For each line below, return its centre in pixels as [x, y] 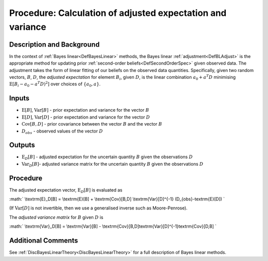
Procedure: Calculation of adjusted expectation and [118, 13]
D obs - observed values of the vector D [62, 131]
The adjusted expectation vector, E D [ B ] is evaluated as [66, 190]
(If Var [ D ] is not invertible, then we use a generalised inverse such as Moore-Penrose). [99, 208]
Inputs [19, 98]
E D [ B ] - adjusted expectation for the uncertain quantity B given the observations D [107, 158]
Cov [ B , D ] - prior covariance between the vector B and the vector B [92, 124]
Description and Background [54, 44]
